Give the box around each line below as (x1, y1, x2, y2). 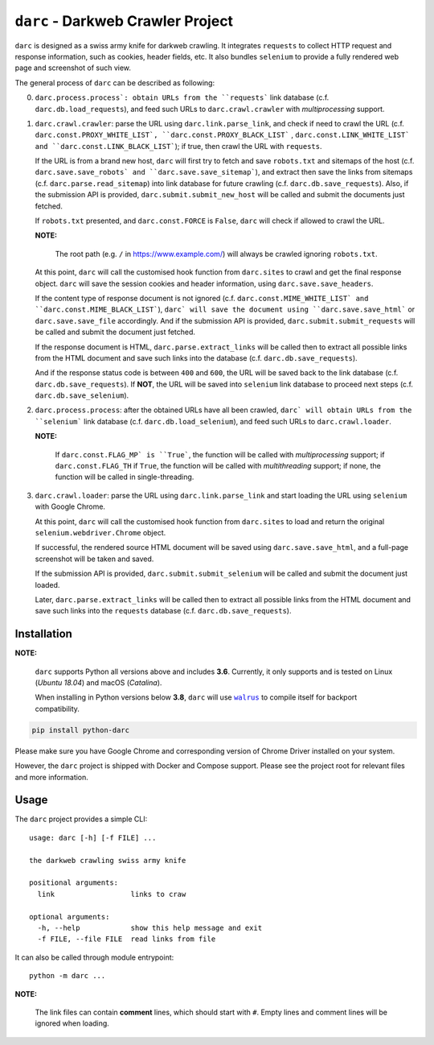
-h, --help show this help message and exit (37, 923, 263, 932)
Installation (14, 627, 72, 641)
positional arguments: (29, 878, 119, 887)
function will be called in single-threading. (55, 472, 194, 482)
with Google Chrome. (35, 502, 106, 511)
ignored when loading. (35, 1018, 110, 1028)
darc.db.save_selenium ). (35, 390, 129, 400)
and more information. (14, 772, 88, 782)
